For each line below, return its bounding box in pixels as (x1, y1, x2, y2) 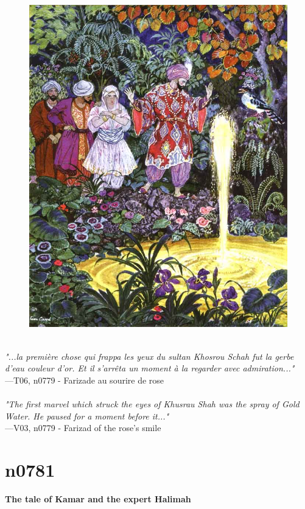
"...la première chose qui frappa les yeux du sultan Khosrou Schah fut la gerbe (5, 349, 294, 362)
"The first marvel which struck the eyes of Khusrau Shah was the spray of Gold (5, 397, 300, 410)
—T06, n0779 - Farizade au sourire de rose (5, 373, 164, 386)
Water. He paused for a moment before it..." (5, 409, 169, 422)
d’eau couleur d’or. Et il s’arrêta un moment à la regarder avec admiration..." (5, 362, 295, 374)
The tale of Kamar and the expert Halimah (5, 492, 191, 505)
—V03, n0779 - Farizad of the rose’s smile (5, 421, 161, 434)
